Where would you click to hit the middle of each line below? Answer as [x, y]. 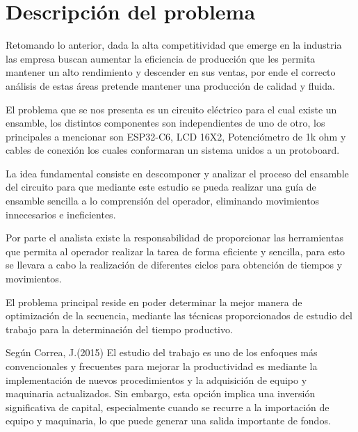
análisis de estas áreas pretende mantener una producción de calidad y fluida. [170, 85]
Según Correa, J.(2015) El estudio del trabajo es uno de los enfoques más [162, 352]
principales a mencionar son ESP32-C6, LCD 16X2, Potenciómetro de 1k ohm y [176, 136]
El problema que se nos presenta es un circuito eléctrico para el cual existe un [171, 109]
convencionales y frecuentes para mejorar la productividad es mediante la [162, 366]
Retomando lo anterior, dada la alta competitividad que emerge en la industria [174, 45]
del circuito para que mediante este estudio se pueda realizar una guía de [161, 187]
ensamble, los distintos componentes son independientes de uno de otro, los [165, 123]
